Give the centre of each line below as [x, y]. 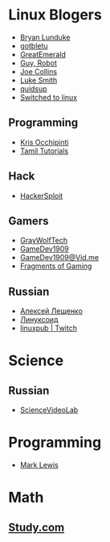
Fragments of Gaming [56, 266]
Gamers [29, 221]
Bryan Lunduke [45, 37]
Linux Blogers [55, 15]
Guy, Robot [39, 63]
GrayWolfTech [44, 241]
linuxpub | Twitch [49, 328]
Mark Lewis [39, 465]
